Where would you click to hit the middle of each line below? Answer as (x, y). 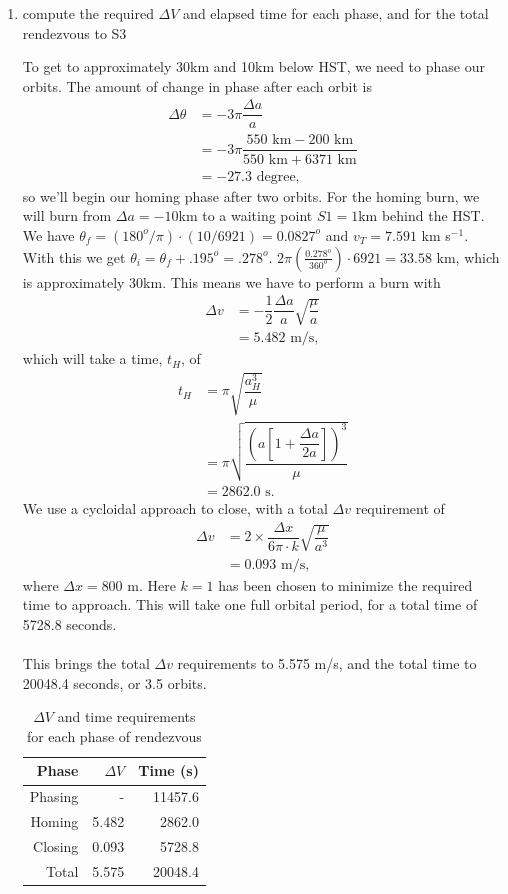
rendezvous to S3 (74, 32)
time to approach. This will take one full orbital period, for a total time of (250, 604)
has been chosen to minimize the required (345, 584)
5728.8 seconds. (69, 623)
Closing (56, 845)
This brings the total (86, 663)
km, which (468, 256)
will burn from (67, 215)
